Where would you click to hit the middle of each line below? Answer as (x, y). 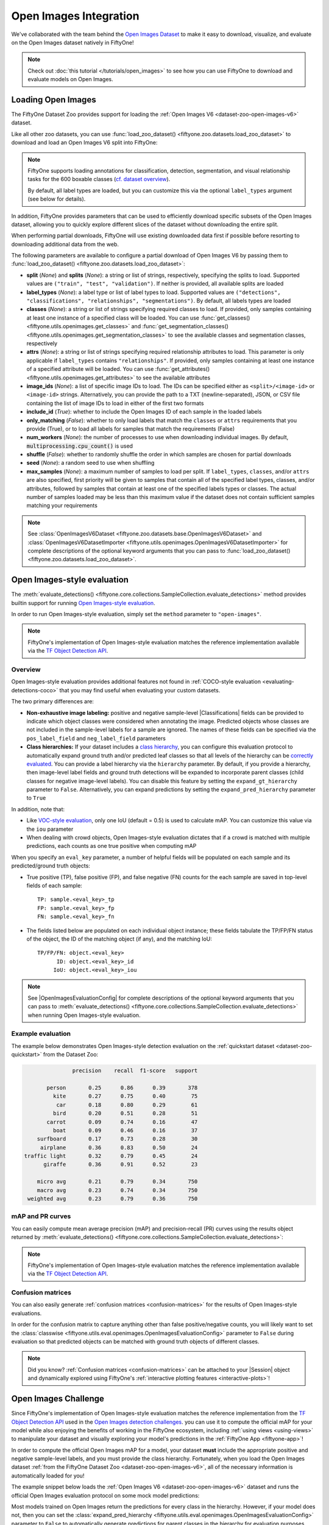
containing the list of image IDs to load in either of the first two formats (115, 403)
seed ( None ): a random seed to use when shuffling (90, 463)
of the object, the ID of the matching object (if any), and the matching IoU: (119, 939)
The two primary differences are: (53, 701)
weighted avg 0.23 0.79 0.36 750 (113, 1199)
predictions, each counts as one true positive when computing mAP (111, 846)
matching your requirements (62, 506)
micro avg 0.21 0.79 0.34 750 (117, 1182)
